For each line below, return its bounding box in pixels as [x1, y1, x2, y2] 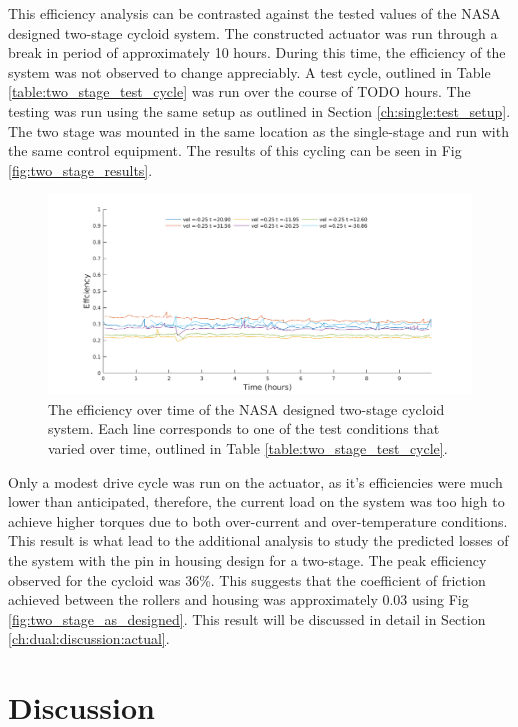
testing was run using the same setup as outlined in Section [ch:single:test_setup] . [8, 100, 511, 121]
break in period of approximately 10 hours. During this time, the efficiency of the [8, 42, 506, 63]
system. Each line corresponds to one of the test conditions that [48, 418, 440, 439]
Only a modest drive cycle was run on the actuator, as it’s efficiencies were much [8, 471, 503, 492]
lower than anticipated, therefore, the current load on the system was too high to [8, 491, 505, 512]
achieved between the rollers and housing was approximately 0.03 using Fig [8, 589, 469, 610]
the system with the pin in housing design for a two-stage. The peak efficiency [8, 549, 487, 570]
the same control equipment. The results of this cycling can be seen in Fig [8, 140, 462, 161]
